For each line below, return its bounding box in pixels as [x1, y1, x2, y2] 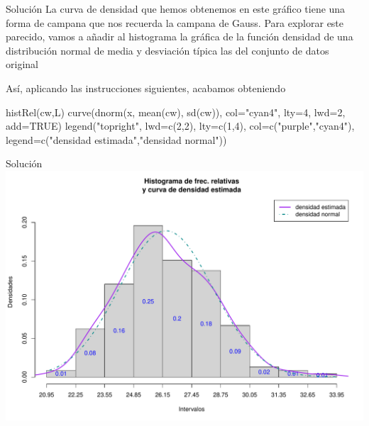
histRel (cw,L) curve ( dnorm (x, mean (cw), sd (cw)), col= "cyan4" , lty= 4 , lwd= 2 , [6, 104, 346, 119]
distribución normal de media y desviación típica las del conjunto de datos [6, 43, 329, 57]
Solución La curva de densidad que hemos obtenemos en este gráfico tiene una [6, 1, 346, 16]
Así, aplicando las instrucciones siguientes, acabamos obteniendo [6, 80, 286, 95]
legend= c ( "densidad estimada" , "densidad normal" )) [6, 132, 227, 147]
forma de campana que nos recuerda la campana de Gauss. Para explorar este [6, 15, 344, 30]
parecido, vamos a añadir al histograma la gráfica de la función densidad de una [6, 29, 353, 44]
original [6, 57, 38, 72]
